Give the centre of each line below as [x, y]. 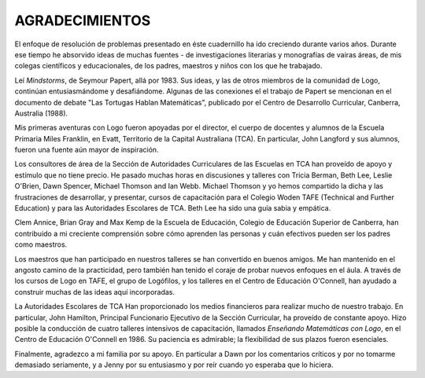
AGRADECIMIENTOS [83, 20]
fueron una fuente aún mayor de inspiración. [87, 150]
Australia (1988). [41, 113]
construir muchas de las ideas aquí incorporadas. [95, 292]
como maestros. [41, 244]
